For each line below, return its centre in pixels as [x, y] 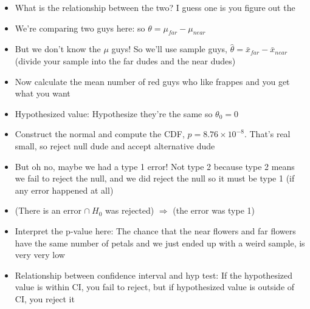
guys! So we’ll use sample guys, [170, 49]
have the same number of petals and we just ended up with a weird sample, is [160, 243]
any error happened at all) [64, 190]
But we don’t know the [58, 49]
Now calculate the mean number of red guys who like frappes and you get [152, 81]
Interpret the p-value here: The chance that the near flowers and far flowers [155, 230]
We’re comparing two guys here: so [80, 28]
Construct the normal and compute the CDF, [100, 134]
